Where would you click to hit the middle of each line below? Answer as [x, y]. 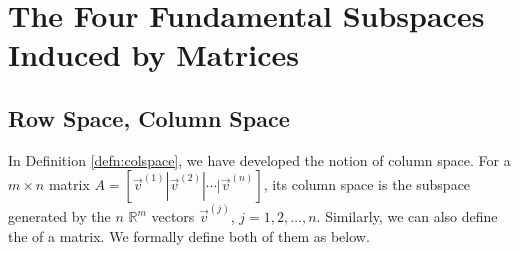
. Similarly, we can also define [407, 216]
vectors [173, 216]
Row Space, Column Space [149, 117]
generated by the [59, 216]
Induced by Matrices [154, 54]
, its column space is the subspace [367, 184]
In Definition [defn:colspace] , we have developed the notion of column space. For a [259, 159]
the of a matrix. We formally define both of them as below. [189, 235]
